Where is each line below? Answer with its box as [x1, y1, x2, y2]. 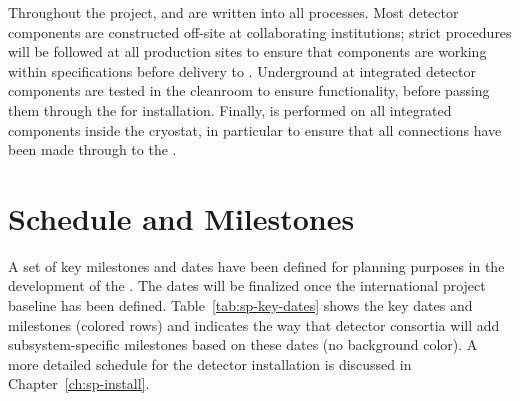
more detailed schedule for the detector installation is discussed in [8, 353, 412, 374]
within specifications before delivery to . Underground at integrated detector [8, 60, 476, 81]
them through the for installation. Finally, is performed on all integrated [8, 99, 452, 120]
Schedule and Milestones [8, 197, 355, 238]
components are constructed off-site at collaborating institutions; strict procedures [8, 21, 512, 42]
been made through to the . [8, 139, 177, 160]
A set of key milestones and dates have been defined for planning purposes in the [8, 255, 505, 276]
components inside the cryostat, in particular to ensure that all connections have [8, 119, 502, 140]
